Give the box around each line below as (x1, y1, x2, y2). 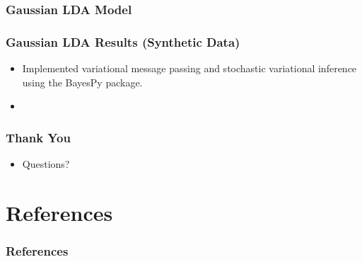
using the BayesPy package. (22, 74, 143, 89)
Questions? (22, 156, 70, 171)
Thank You (6, 128, 71, 146)
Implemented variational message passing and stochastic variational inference (22, 61, 357, 76)
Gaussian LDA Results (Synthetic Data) (6, 33, 240, 50)
